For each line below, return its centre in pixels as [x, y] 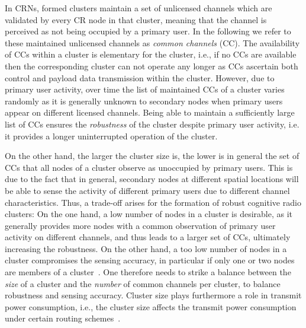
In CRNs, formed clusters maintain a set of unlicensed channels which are [138, 8]
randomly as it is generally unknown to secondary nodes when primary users [144, 101]
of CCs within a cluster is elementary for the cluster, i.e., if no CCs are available [151, 54]
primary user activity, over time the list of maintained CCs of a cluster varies [145, 89]
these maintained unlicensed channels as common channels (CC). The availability [152, 42]
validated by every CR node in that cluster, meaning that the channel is [136, 19]
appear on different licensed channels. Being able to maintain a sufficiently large [150, 112]
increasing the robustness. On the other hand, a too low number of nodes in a [146, 248]
